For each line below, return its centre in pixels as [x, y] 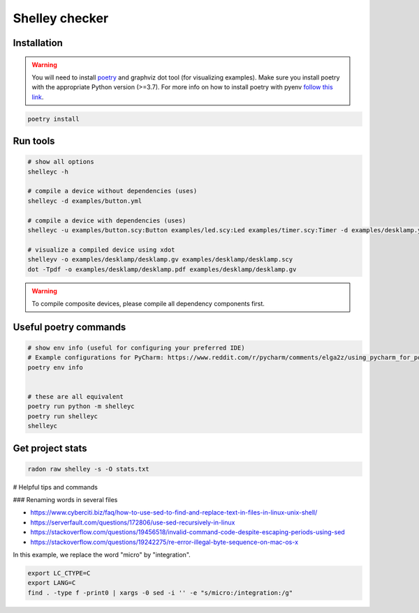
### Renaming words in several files [65, 500]
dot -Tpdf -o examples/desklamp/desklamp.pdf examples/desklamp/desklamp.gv [162, 269]
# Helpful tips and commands [55, 487]
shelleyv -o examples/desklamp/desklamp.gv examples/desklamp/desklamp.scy [160, 259]
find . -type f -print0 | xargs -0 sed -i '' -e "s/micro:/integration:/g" [160, 592]
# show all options [61, 162]
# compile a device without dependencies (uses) [112, 191]
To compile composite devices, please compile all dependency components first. [148, 303]
